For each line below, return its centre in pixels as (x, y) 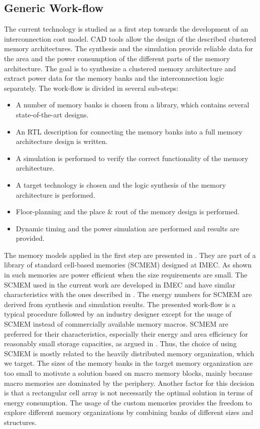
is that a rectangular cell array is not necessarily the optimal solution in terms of (128, 393)
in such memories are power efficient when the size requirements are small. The (126, 275)
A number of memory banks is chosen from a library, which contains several (133, 105)
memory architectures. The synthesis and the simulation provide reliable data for (129, 48)
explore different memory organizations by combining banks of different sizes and (129, 412)
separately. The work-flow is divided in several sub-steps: (91, 88)
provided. (30, 238)
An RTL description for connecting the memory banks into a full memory (129, 131)
